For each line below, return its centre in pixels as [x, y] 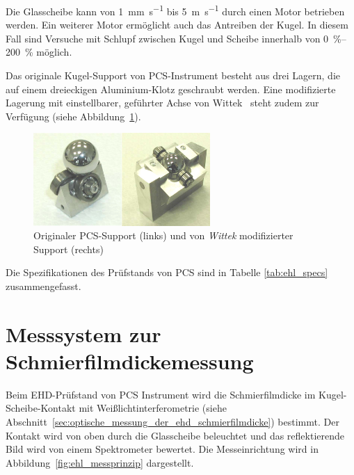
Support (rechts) [69, 249]
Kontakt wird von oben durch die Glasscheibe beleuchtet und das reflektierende [175, 435]
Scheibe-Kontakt [41, 408]
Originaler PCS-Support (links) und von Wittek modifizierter [163, 235]
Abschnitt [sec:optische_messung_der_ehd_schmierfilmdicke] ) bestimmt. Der [172, 421]
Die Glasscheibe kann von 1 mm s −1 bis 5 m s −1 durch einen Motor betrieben [175, 10]
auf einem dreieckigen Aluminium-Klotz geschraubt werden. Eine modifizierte [171, 89]
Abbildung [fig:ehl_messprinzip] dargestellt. [100, 462]
